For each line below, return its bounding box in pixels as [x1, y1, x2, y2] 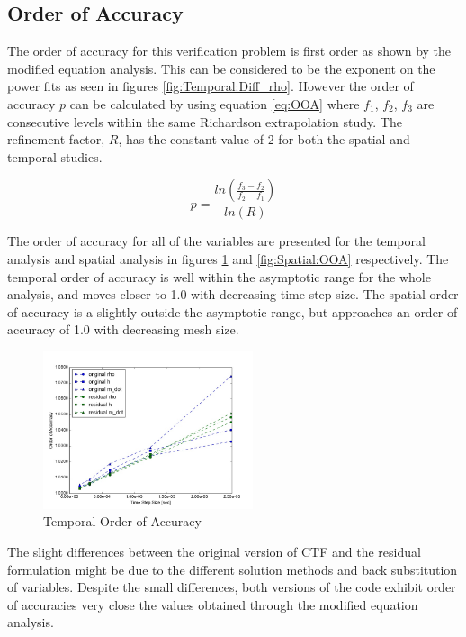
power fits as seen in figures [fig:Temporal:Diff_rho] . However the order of [7, 77, 414, 96]
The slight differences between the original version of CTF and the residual [7, 542, 421, 561]
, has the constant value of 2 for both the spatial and [118, 130, 410, 149]
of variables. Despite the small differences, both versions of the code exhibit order [7, 578, 456, 596]
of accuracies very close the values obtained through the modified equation [7, 595, 418, 614]
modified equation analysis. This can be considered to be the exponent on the [7, 59, 435, 77]
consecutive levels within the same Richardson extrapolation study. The [7, 112, 402, 131]
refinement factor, [7, 130, 105, 149]
